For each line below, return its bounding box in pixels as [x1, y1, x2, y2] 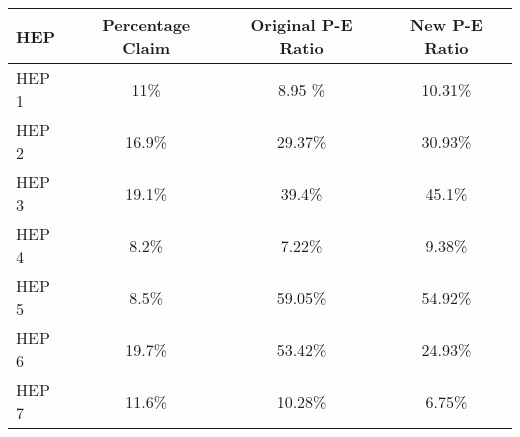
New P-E [409, 13, 483, 36]
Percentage [102, 13, 191, 36]
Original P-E [250, 13, 353, 36]
